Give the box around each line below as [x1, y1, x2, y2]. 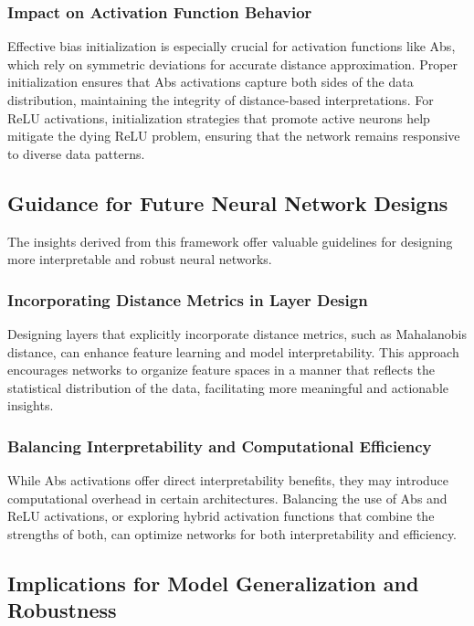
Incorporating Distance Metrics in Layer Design [7, 288, 368, 311]
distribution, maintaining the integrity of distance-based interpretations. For [7, 90, 434, 109]
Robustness [7, 596, 117, 624]
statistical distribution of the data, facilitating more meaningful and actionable [7, 377, 448, 397]
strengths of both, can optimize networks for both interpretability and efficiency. [7, 524, 458, 543]
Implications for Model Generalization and [7, 568, 419, 597]
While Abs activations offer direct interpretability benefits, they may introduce [7, 471, 449, 490]
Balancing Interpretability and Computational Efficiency [7, 434, 432, 457]
